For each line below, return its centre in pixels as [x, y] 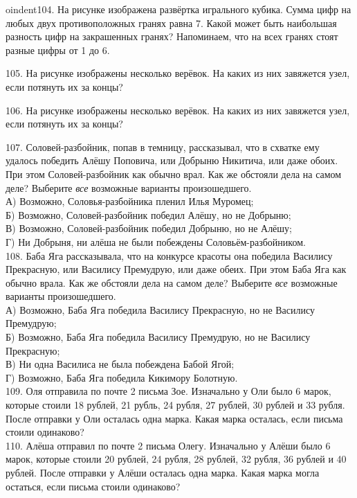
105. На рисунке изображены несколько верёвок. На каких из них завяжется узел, [178, 73]
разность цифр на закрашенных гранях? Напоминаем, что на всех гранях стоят [172, 36]
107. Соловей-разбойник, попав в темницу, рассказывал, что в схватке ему [163, 146]
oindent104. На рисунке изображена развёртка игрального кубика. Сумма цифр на [178, 9]
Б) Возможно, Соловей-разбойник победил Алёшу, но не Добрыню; [148, 214]
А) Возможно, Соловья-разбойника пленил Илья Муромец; [130, 201]
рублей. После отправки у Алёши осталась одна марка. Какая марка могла [163, 472]
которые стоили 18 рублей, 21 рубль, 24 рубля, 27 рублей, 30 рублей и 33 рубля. [175, 405]
